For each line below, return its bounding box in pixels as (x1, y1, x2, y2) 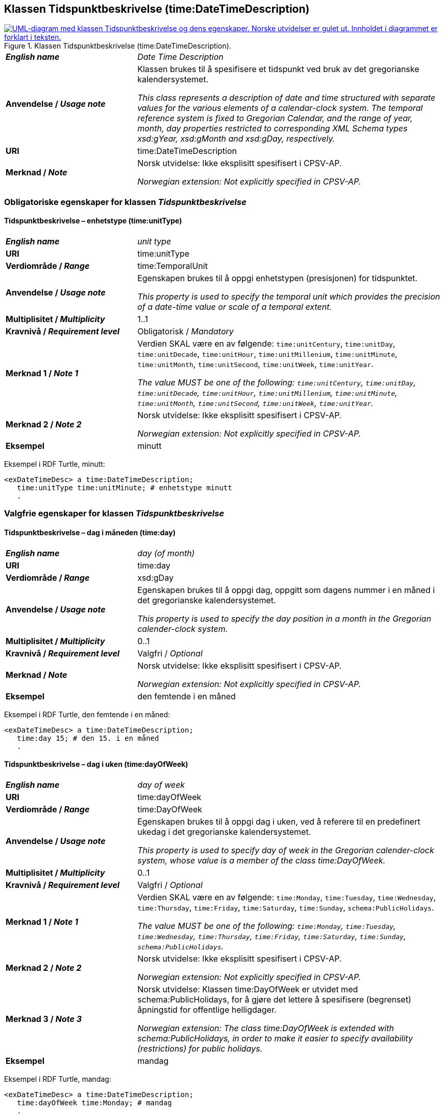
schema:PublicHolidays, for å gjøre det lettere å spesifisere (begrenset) (137, 994, 411, 1005)
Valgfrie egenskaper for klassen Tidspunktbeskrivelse (4, 508, 225, 519)
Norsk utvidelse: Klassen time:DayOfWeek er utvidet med (137, 984, 358, 994)
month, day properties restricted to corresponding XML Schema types (137, 123, 408, 134)
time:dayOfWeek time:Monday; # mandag (17, 1098, 172, 1107)
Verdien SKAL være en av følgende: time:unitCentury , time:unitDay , (137, 338, 396, 349)
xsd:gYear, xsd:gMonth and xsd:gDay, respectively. (137, 133, 335, 144)
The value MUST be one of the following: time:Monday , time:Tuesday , (137, 920, 396, 931)
